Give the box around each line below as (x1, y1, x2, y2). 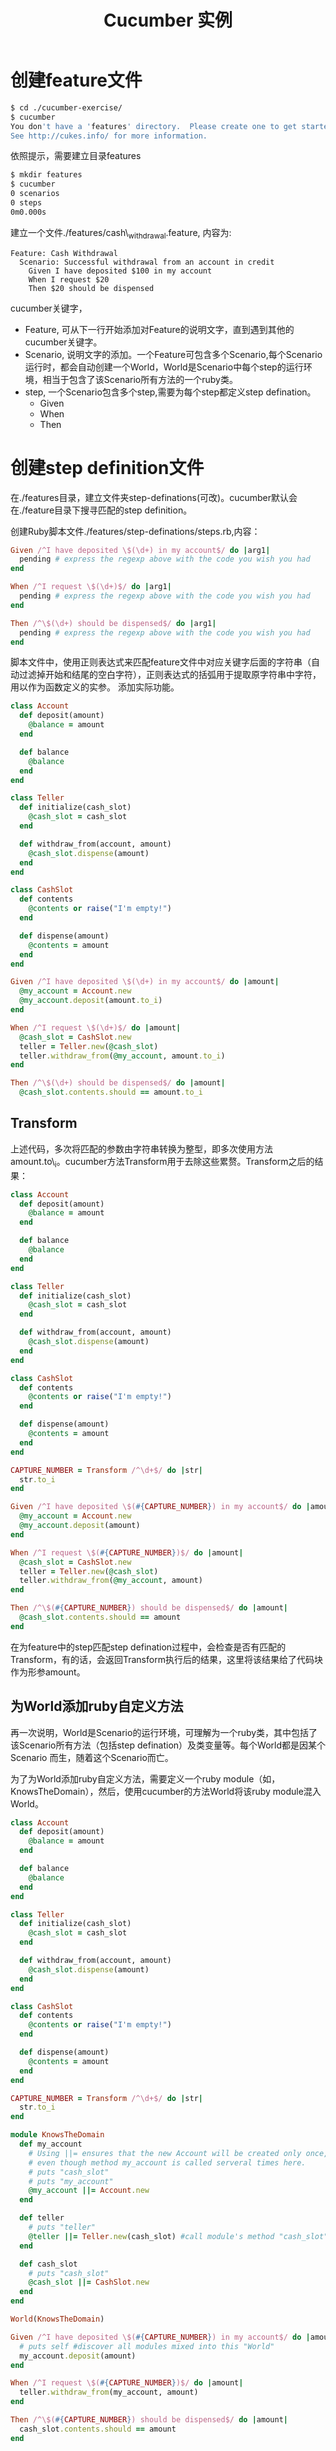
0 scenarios (10, 189, 60, 199)
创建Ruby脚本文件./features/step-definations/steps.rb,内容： (10, 525, 261, 537)
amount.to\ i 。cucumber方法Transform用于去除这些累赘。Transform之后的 (10, 1155, 315, 1170)
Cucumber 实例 (103, 9, 233, 32)
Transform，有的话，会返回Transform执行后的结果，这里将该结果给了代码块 (10, 1653, 323, 1665)
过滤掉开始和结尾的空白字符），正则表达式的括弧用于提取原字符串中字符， (18, 669, 322, 681)
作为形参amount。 (10, 1666, 86, 1678)
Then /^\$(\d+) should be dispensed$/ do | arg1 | (10, 618, 217, 628)
